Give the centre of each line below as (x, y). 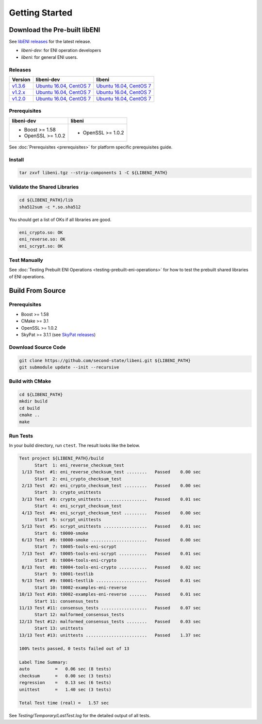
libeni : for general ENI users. (49, 57)
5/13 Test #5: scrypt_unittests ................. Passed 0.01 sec (112, 526)
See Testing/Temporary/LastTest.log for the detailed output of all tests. (80, 716)
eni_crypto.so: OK (41, 232)
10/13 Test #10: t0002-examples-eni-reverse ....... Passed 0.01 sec (110, 594)
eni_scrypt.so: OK (41, 246)
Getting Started (41, 13)
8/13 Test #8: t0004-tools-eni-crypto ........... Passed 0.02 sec (112, 567)
